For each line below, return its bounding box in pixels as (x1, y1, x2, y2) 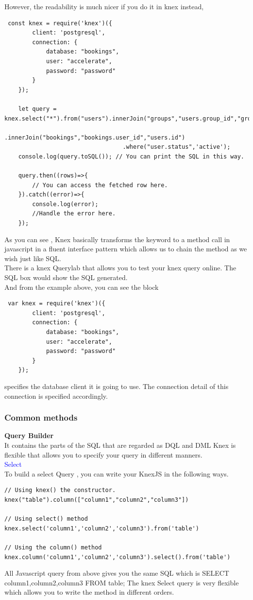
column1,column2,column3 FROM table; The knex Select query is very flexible (4, 577, 239, 587)
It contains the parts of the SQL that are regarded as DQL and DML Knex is (4, 440, 236, 450)
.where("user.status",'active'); (122, 143, 231, 151)
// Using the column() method (4, 544, 102, 551)
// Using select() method (4, 515, 88, 523)
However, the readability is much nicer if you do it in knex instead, (4, 1, 204, 11)
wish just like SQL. (4, 253, 61, 263)
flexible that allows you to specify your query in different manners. (4, 449, 202, 459)
